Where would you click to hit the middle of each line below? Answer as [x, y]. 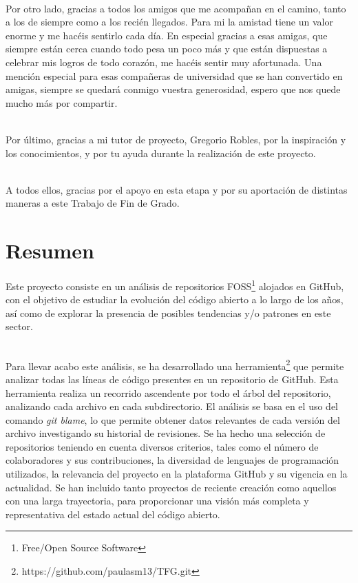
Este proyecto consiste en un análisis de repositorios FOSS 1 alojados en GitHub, [175, 285]
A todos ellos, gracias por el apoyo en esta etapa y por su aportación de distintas [177, 189]
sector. [19, 326]
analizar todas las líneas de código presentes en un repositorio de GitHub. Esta [172, 379]
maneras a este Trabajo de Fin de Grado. [93, 203]
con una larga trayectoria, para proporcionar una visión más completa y [157, 501]
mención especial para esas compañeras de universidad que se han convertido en [174, 75]
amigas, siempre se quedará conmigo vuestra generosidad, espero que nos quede [173, 89]
